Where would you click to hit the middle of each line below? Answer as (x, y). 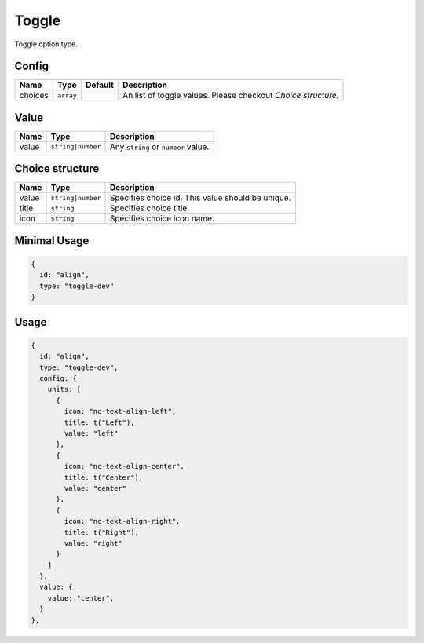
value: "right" (93, 543)
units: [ (64, 389)
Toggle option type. (46, 44)
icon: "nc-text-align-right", (122, 521)
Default (99, 85)
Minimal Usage (52, 241)
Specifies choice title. (150, 208)
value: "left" (91, 433)
